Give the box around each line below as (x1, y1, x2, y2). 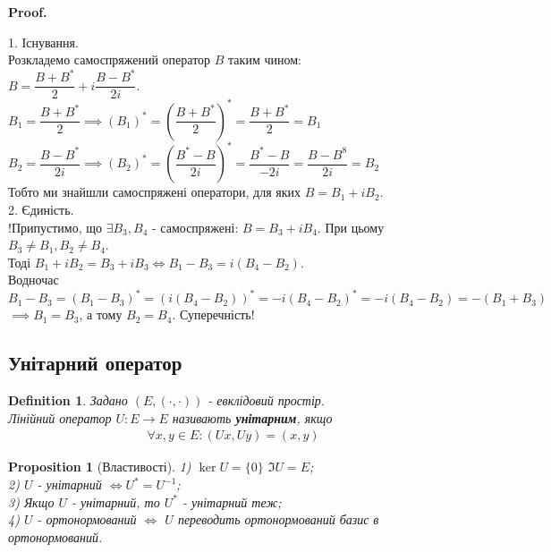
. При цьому (317, 217, 385, 236)
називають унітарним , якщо (172, 408, 333, 427)
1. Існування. (8, 32, 79, 51)
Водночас (8, 270, 59, 289)
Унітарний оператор (8, 349, 182, 377)
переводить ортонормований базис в (177, 510, 379, 529)
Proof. (8, 3, 47, 21)
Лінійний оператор (8, 408, 112, 427)
